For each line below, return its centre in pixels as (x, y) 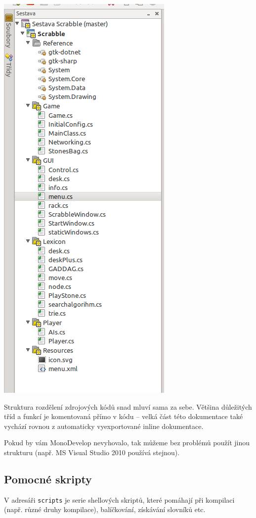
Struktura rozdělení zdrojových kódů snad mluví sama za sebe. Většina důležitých (128, 406)
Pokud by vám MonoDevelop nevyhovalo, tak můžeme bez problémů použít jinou (127, 443)
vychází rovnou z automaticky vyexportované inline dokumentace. (104, 426)
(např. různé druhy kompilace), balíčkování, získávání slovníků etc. (105, 509)
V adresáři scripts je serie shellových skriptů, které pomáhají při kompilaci (119, 499)
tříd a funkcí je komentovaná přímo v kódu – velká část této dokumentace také (124, 416)
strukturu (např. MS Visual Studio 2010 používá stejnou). (92, 452)
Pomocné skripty (48, 479)
